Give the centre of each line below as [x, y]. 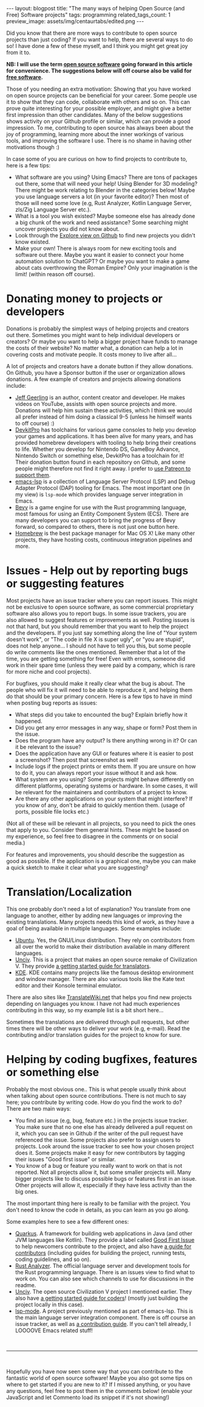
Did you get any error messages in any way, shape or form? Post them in [106, 727]
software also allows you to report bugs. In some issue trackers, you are [97, 613]
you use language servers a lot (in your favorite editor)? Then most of [102, 197]
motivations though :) [33, 147]
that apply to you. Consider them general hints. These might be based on [98, 829]
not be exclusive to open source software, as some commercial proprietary [100, 607]
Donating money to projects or [84, 299]
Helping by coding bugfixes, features [102, 1060]
